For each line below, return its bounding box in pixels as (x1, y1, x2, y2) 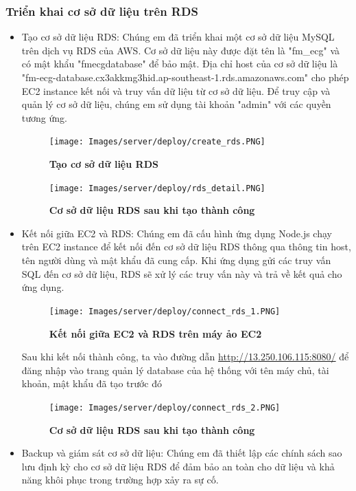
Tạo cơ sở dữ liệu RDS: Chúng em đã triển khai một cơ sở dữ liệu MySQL (21, 30, 335, 44)
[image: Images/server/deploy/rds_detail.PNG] (49, 183, 265, 193)
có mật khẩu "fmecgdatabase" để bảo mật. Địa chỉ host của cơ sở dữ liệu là (21, 56, 338, 71)
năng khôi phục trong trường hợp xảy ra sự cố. (21, 472, 219, 487)
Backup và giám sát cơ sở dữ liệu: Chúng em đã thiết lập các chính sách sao (21, 446, 342, 460)
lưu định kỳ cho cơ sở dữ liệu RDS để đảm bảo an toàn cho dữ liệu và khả (21, 459, 335, 473)
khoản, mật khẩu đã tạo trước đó (21, 376, 163, 391)
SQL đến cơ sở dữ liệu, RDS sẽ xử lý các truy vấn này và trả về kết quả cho (21, 266, 342, 281)
